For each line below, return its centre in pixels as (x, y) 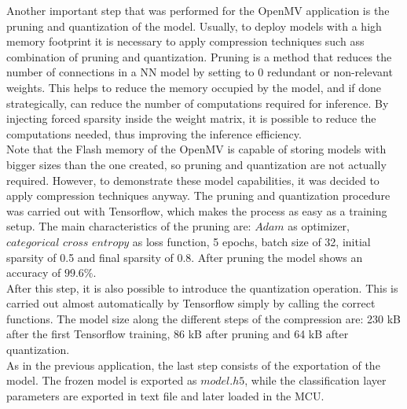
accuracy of (34, 273)
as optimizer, (319, 226)
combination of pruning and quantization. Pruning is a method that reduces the (199, 56)
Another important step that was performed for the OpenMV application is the (198, 10)
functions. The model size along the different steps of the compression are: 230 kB (203, 318)
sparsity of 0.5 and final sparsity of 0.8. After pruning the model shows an (185, 257)
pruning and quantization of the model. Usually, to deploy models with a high (194, 26)
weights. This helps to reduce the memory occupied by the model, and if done (194, 87)
